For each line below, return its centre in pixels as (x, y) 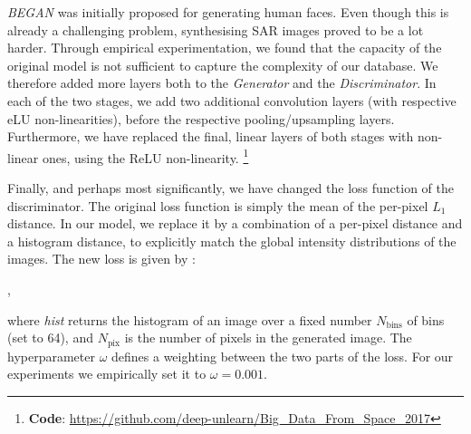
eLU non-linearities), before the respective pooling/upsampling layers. (201, 118)
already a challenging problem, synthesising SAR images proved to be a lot (216, 29)
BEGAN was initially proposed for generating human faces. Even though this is (228, 12)
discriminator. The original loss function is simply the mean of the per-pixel (218, 205)
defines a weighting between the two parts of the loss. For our (283, 356)
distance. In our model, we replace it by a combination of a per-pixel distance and (235, 223)
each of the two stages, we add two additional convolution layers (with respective (232, 100)
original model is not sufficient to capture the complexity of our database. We (223, 65)
